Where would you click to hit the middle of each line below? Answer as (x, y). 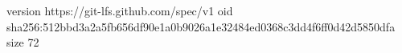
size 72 (23, 42)
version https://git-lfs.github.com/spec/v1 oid (120, 10)
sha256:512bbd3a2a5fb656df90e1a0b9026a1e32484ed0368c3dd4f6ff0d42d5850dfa (201, 26)
